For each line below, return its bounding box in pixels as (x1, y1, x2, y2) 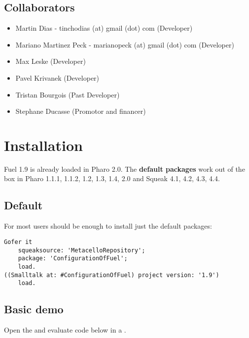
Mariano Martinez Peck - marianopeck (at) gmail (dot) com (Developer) (15, 39, 234, 49)
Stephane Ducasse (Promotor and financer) (15, 106, 146, 116)
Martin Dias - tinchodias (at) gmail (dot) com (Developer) (15, 23, 193, 33)
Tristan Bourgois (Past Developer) (15, 89, 120, 99)
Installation (4, 135, 83, 155)
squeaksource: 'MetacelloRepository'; (18, 246, 145, 254)
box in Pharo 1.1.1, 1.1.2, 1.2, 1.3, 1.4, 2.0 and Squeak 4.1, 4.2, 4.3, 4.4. (4, 173, 220, 184)
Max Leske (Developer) (15, 56, 86, 66)
